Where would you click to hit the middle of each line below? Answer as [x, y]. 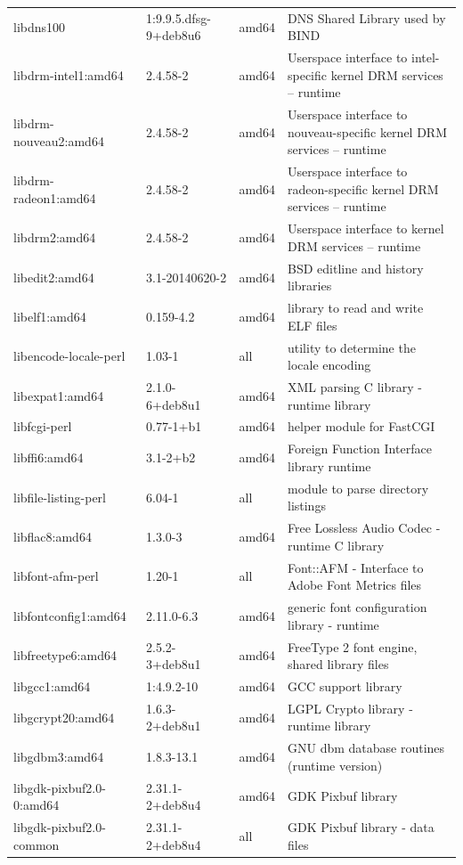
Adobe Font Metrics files [354, 585]
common [37, 844]
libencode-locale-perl [69, 356]
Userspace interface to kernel [366, 228]
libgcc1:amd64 [52, 685]
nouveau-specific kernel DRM [367, 131]
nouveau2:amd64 [59, 140]
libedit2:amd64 [54, 277]
